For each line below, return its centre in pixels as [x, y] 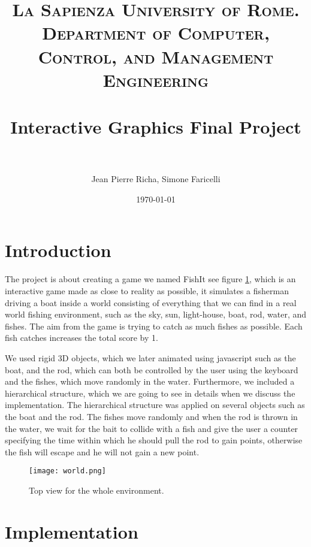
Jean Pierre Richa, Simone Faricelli [156, 179]
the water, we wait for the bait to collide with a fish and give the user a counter [152, 428]
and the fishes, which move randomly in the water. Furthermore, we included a [150, 381]
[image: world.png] [67, 471]
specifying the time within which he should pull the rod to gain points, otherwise [154, 440]
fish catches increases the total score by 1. [81, 338]
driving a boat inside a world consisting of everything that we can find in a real [151, 302]
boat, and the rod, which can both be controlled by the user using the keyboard [152, 369]
